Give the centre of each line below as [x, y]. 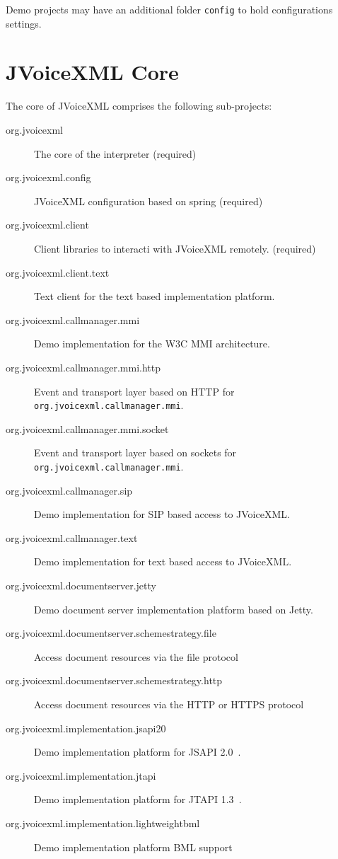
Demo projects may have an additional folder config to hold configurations [169, 9]
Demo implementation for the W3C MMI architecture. [152, 344]
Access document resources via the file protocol [136, 656]
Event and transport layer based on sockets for [135, 452]
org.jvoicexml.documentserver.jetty [81, 585]
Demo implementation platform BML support [133, 847]
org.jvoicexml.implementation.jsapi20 [86, 728]
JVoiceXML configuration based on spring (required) [148, 201]
